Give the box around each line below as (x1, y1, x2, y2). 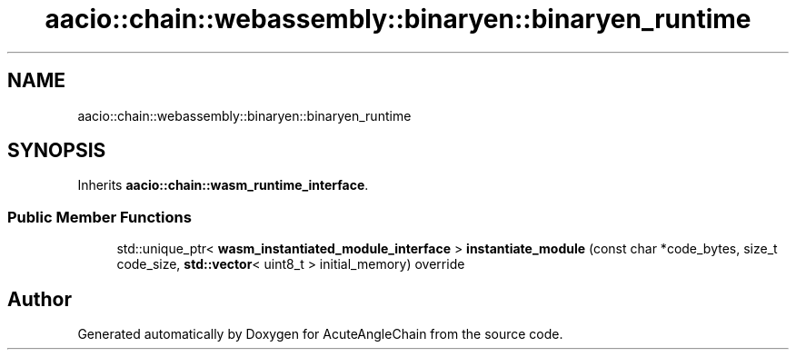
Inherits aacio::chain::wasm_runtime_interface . (77, 177, 369, 193)
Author (7, 287, 72, 311)
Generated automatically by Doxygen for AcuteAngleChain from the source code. (77, 326, 563, 342)
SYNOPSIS (7, 139, 106, 163)
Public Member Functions (7, 207, 192, 226)
